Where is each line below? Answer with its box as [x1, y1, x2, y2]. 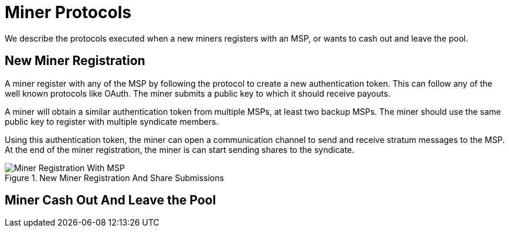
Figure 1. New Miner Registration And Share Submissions [5, 172, 224, 183]
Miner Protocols [5, 2, 131, 22]
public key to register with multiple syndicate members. [5, 116, 219, 127]
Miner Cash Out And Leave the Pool [5, 193, 216, 208]
